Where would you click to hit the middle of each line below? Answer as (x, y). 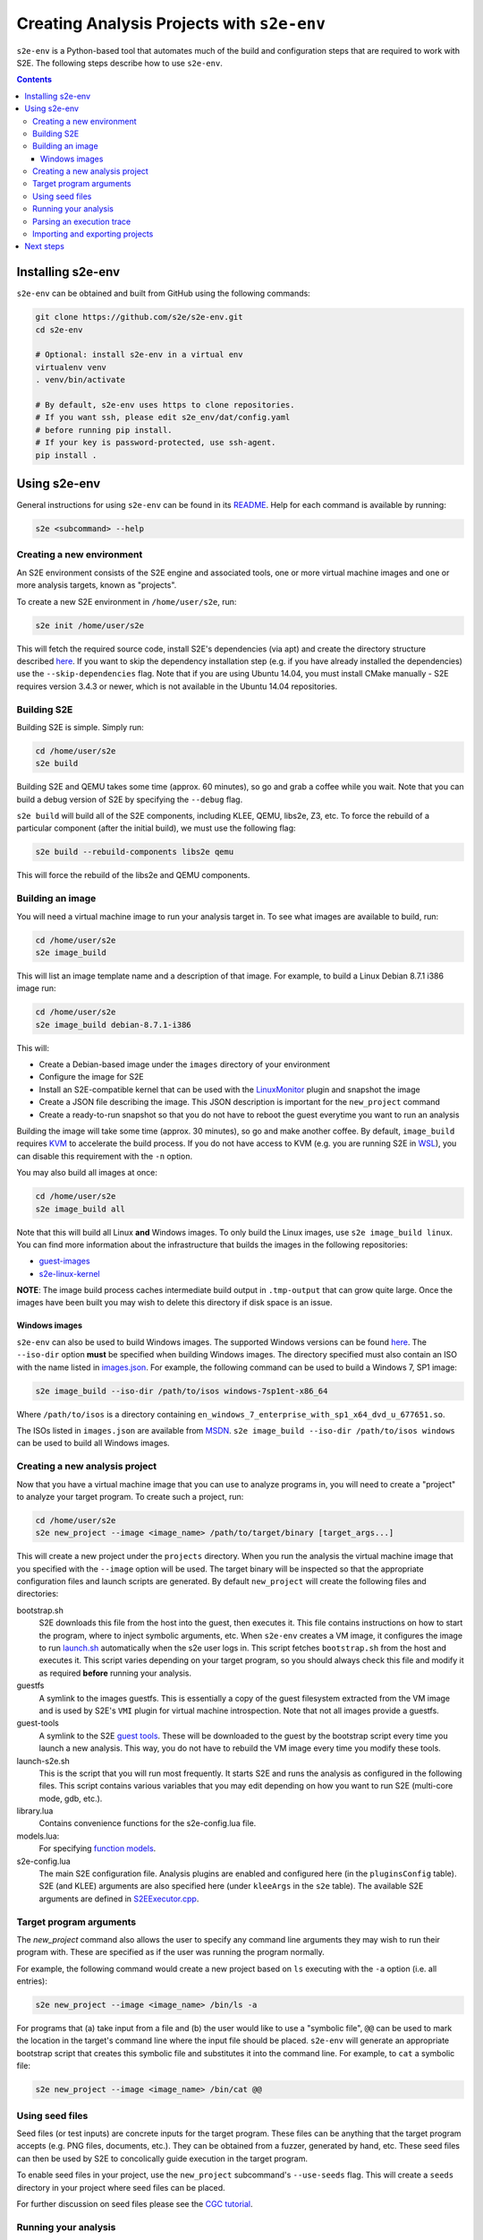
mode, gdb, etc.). (71, 1798)
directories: (38, 1594)
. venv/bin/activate (80, 380)
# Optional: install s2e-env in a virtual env (139, 355)
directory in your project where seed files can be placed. (121, 2187)
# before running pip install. (104, 430)
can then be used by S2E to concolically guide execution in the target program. (162, 2158)
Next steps (44, 246)
